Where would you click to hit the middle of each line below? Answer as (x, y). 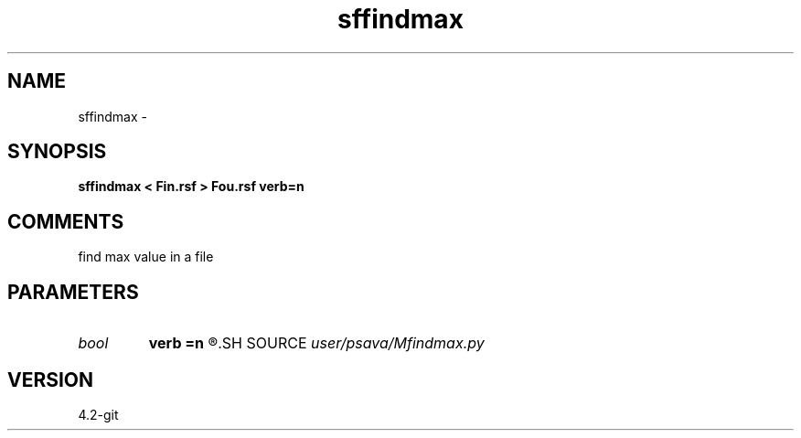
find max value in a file (146, 257)
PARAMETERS (73, 292)
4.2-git (98, 414)
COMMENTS (66, 221)
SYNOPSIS (57, 152)
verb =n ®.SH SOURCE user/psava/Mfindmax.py (316, 343)
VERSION (51, 379)
